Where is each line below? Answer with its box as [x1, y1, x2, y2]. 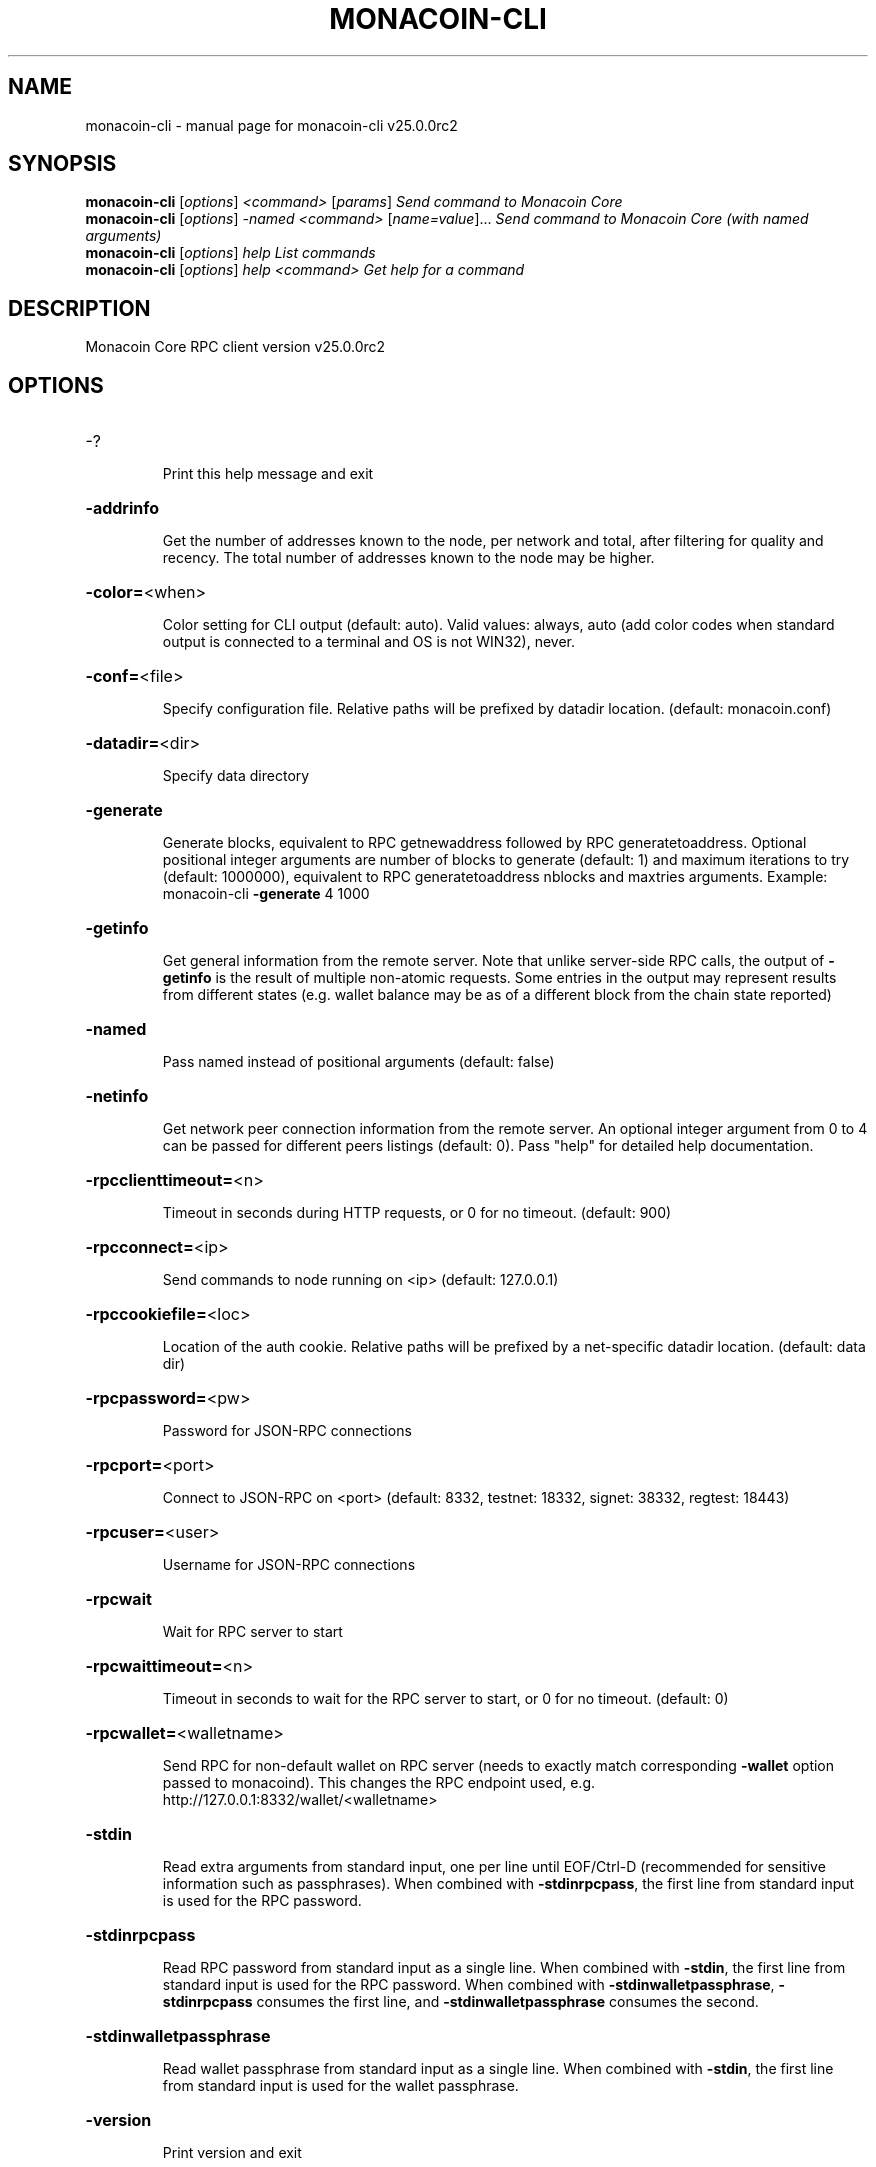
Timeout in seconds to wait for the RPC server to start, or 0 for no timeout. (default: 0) [162, 1690, 729, 1708]
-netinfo [85, 1086, 149, 1107]
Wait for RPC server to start [162, 1623, 343, 1641]
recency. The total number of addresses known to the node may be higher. [162, 549, 655, 567]
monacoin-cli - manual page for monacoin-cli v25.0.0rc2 [85, 116, 458, 134]
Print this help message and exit [162, 465, 374, 483]
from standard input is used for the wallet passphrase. [162, 2077, 519, 2095]
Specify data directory [162, 767, 310, 785]
